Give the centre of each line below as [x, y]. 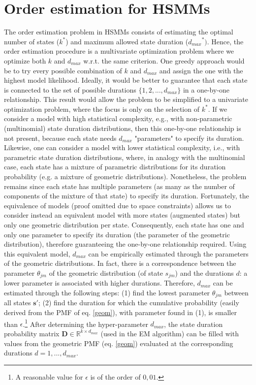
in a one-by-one [206, 89]
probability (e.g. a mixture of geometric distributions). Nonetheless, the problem [125, 176]
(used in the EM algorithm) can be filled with [170, 333]
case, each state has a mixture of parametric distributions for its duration [115, 167]
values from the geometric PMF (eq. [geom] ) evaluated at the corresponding [119, 343]
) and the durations [204, 273]
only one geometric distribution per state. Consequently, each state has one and [124, 225]
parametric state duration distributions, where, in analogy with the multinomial [125, 157]
